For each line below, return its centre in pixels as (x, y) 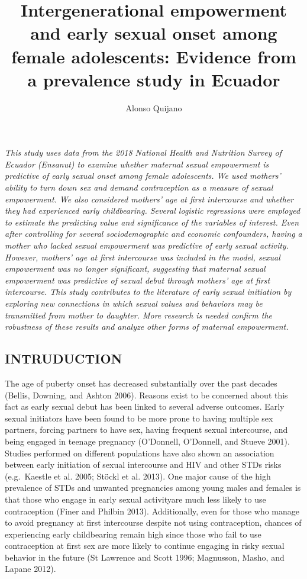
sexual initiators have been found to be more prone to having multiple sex (139, 418)
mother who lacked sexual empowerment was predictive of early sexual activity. (147, 245)
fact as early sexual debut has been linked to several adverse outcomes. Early (145, 406)
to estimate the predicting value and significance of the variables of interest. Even (152, 222)
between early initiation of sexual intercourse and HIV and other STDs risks (143, 464)
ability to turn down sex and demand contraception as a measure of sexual (139, 187)
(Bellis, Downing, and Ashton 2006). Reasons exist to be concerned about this (146, 395)
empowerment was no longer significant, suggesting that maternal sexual (135, 268)
